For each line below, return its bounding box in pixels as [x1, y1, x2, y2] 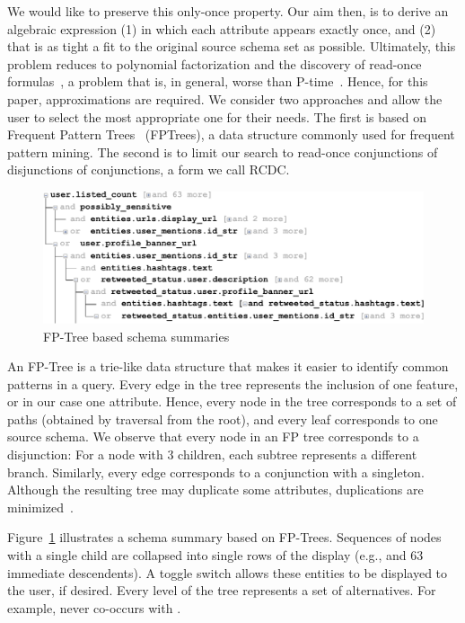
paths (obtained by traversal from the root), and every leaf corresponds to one [7, 409, 438, 428]
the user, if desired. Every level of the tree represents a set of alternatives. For [7, 581, 436, 600]
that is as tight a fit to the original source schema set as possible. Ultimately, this [7, 37, 456, 56]
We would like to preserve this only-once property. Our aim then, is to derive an [7, 2, 449, 20]
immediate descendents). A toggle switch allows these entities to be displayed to [7, 563, 448, 582]
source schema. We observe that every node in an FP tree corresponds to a [7, 427, 419, 446]
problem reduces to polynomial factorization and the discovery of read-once [7, 54, 422, 73]
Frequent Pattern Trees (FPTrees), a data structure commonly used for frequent [7, 125, 455, 144]
